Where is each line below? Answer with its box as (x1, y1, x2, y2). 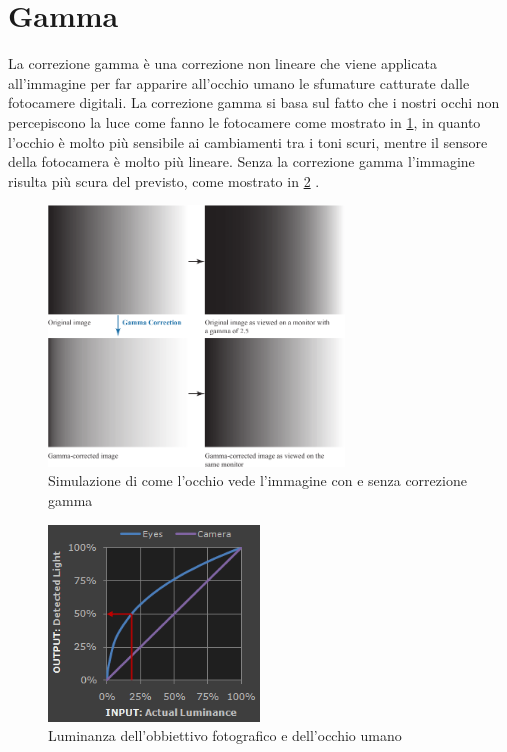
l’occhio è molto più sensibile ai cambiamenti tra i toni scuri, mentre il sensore (8, 131, 488, 152)
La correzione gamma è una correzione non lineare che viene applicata (8, 53, 437, 74)
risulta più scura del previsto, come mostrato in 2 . (8, 170, 320, 191)
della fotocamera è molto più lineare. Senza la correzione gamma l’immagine (8, 151, 475, 172)
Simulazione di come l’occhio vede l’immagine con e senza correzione (48, 470, 467, 491)
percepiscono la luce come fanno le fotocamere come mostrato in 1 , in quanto (8, 111, 481, 132)
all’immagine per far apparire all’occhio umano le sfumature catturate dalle (8, 72, 470, 93)
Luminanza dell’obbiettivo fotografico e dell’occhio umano (48, 725, 402, 746)
